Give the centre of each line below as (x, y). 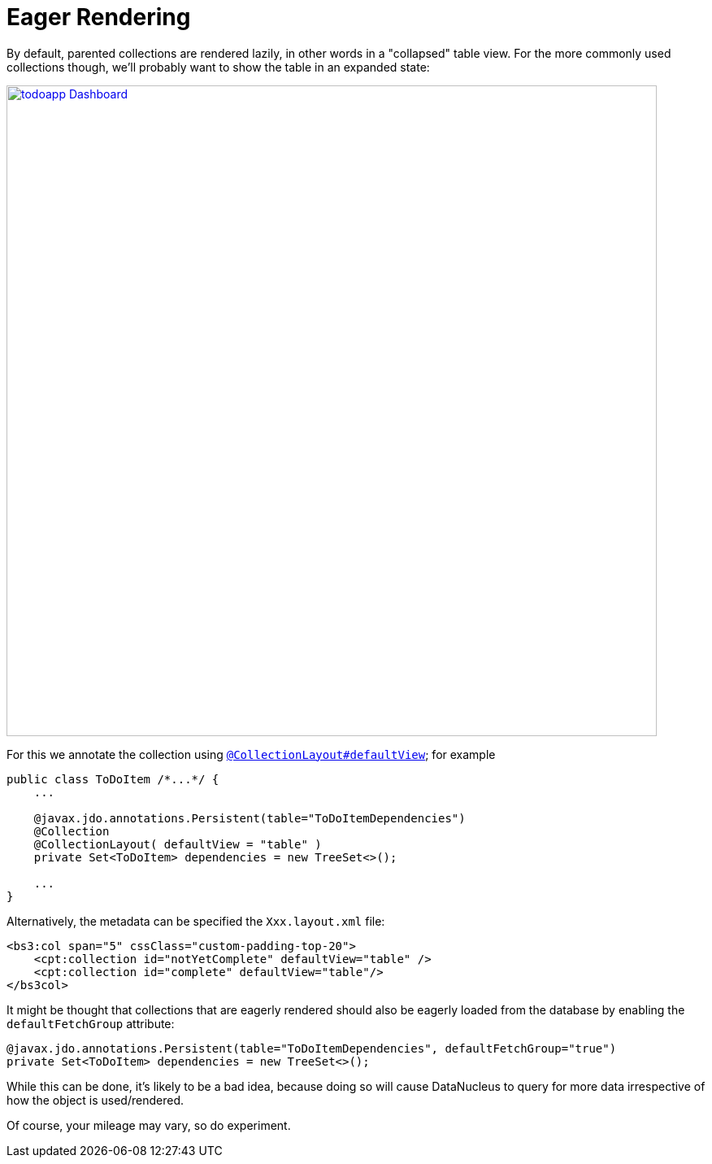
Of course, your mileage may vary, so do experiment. (149, 1125)
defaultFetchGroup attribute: (91, 1023)
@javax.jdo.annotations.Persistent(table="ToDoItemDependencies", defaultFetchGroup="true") (312, 1048)
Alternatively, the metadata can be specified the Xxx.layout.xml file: (196, 921)
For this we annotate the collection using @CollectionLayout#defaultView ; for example (251, 754)
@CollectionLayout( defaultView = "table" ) (178, 844)
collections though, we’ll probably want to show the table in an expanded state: (218, 67)
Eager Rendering (99, 17)
